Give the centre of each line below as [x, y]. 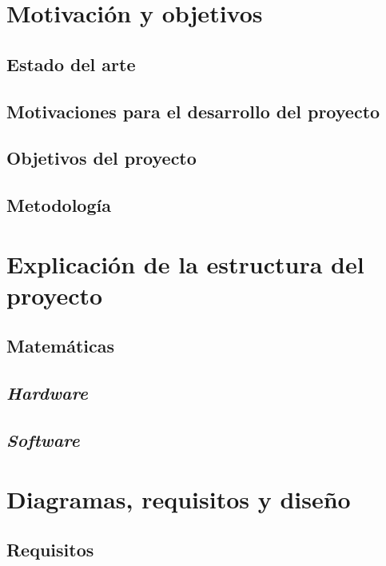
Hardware [47, 393]
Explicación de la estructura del [185, 263]
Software [43, 440]
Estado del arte [71, 64]
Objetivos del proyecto [101, 158]
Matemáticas [61, 346]
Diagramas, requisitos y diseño [179, 498]
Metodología [59, 205]
